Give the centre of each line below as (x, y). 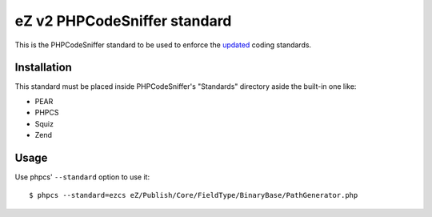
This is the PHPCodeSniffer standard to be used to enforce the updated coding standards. (163, 45)
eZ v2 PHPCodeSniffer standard (123, 21)
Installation (43, 68)
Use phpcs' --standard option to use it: (82, 177)
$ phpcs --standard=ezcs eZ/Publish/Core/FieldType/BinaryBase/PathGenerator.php (194, 195)
